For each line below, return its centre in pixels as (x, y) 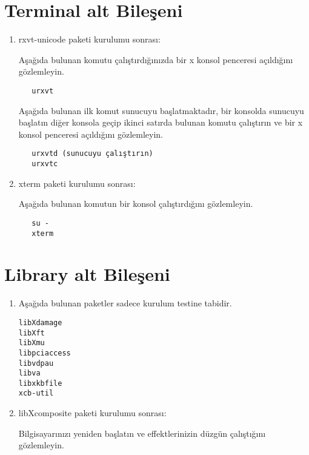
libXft (32, 333)
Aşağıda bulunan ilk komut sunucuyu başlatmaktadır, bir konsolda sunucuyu (161, 110)
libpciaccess (45, 353)
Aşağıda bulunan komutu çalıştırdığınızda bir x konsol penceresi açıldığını (156, 59)
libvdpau (36, 363)
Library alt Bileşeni (87, 274)
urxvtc (45, 164)
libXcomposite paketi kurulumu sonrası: (92, 413)
